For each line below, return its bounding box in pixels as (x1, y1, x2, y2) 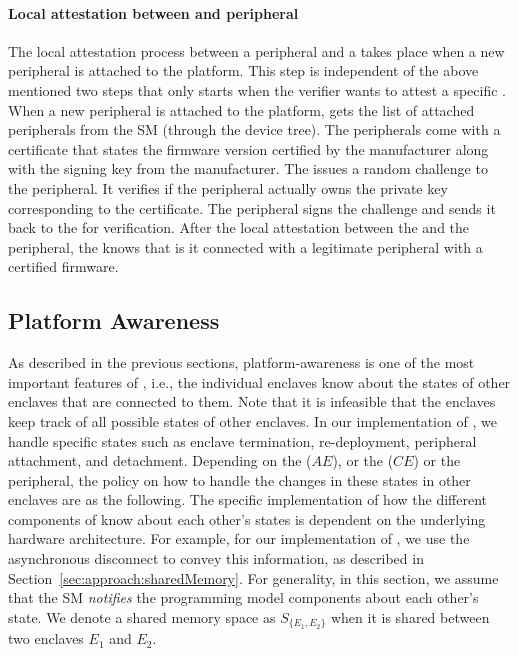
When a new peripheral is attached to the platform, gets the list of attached (8, 99, 475, 120)
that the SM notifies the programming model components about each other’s (8, 587, 479, 608)
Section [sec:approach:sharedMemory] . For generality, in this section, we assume (8, 567, 499, 588)
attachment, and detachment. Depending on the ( (8, 450, 312, 471)
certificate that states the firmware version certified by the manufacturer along (8, 138, 489, 159)
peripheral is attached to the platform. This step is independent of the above (8, 60, 479, 81)
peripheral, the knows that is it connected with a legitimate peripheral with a (8, 236, 483, 257)
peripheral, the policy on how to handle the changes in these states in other (8, 469, 471, 490)
